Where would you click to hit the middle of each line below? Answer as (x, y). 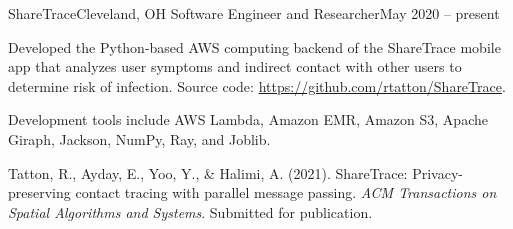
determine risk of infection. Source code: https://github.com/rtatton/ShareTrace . (257, 85)
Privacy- (437, 172)
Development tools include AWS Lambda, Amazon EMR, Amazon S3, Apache (248, 119)
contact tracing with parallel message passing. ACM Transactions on (286, 192)
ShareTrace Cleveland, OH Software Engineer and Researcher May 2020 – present (254, 13)
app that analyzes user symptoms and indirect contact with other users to (235, 66)
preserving (39, 192)
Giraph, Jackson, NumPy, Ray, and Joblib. (139, 138)
